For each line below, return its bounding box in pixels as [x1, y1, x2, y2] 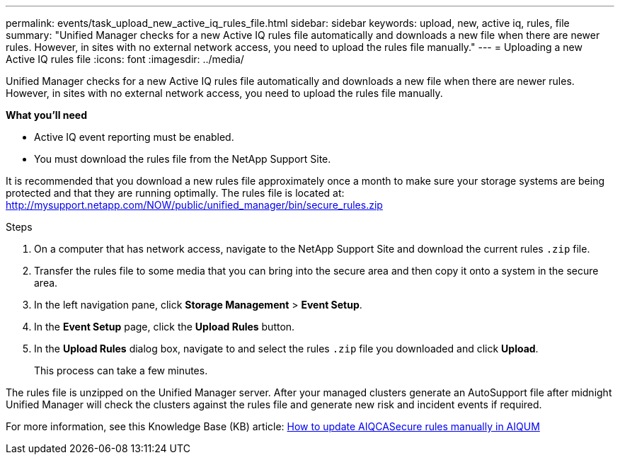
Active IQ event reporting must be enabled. [34, 131, 234, 143]
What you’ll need [6, 109, 87, 121]
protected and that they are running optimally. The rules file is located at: [6, 187, 345, 199]
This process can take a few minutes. [34, 364, 208, 376]
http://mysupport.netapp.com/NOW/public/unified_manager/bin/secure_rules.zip [6, 199, 383, 211]
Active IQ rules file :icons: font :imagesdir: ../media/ [6, 53, 244, 65]
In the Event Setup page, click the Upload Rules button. [34, 321, 295, 333]
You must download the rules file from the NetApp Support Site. [34, 153, 331, 165]
